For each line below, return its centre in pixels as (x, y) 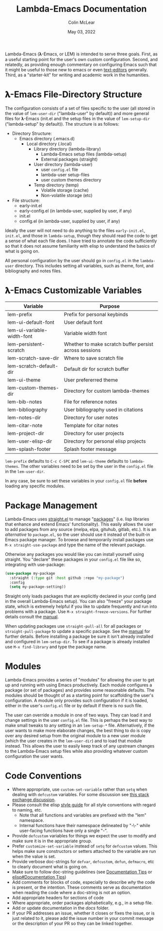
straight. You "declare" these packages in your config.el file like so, (73, 559)
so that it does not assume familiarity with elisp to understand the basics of (80, 246)
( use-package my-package (30, 573)
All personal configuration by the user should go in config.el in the (72, 260)
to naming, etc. (27, 810)
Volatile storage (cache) (65, 190)
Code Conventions (43, 776)
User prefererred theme (91, 380)
